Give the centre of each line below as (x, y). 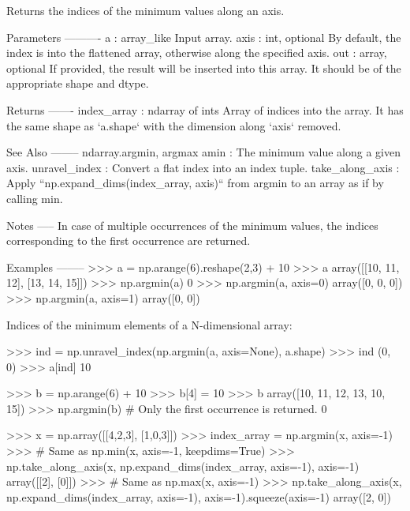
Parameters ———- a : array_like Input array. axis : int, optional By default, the (204, 37)
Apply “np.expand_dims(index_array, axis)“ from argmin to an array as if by (195, 183)
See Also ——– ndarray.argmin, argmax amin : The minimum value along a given (203, 152)
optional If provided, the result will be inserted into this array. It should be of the (204, 68)
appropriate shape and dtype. (78, 83)
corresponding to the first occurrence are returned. (129, 240)
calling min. (35, 198)
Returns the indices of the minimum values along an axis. (145, 10)
